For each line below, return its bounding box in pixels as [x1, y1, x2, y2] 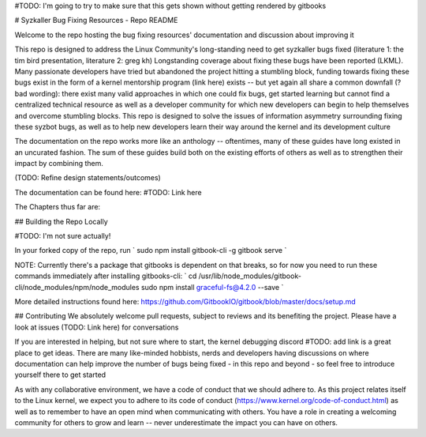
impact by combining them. [14, 159, 104, 168]
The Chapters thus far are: [14, 202, 101, 212]
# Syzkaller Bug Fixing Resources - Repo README [14, 16, 178, 25]
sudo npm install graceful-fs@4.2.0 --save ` [140, 282, 284, 292]
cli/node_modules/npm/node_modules [14, 282, 140, 292]
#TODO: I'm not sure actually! [14, 232, 111, 241]
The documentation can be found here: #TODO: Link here [14, 187, 202, 197]
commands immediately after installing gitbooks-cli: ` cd [14, 271, 197, 281]
